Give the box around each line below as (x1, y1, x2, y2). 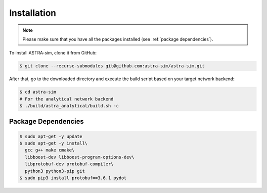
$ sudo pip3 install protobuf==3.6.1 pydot (19, 175, 127, 181)
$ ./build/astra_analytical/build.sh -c (19, 103, 119, 109)
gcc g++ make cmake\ (25, 147, 75, 153)
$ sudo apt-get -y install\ (19, 141, 88, 146)
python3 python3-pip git (25, 168, 85, 174)
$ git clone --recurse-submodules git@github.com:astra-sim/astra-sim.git (19, 63, 205, 69)
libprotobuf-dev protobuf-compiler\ (25, 161, 114, 167)
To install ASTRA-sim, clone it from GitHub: (9, 50, 97, 56)
